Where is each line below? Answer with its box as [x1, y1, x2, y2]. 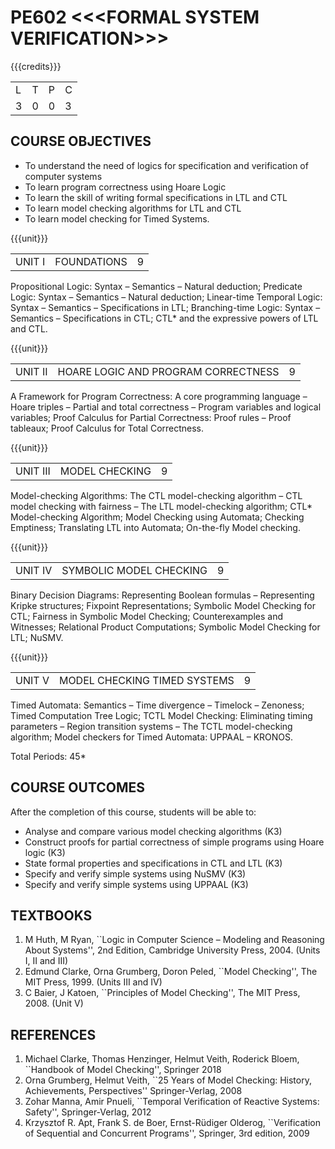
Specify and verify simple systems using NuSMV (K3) [24, 867, 247, 880]
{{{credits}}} [10, 60, 62, 72]
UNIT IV [15, 563, 53, 577]
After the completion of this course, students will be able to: [10, 806, 257, 818]
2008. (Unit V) [24, 997, 84, 1010]
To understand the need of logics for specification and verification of [24, 159, 309, 171]
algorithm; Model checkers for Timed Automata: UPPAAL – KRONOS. [10, 731, 294, 743]
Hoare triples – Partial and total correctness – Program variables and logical [10, 401, 322, 413]
